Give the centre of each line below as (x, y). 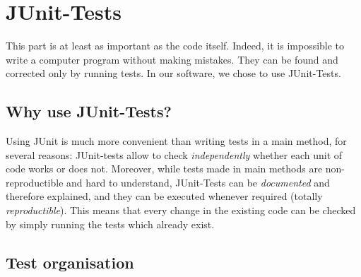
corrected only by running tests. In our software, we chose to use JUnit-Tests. (173, 73)
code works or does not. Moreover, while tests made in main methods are (164, 169)
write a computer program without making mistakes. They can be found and (172, 59)
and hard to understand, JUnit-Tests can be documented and (198, 182)
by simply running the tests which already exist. (110, 224)
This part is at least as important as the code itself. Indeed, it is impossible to (175, 46)
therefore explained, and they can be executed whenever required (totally (164, 196)
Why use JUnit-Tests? (89, 111)
